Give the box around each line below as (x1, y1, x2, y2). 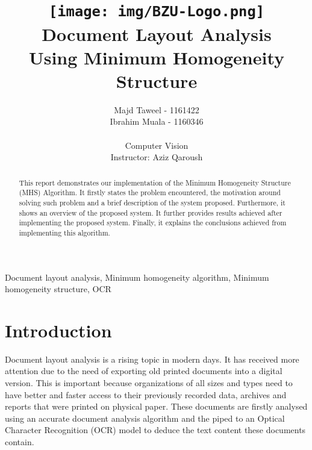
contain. (5, 435, 34, 448)
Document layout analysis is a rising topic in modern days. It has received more (5, 352, 299, 365)
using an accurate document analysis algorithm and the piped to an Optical (5, 411, 285, 424)
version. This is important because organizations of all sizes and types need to (5, 377, 293, 389)
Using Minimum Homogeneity (28, 45, 285, 69)
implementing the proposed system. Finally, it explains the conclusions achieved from (19, 217, 287, 228)
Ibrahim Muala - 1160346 (110, 115, 204, 128)
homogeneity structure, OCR (5, 283, 111, 295)
